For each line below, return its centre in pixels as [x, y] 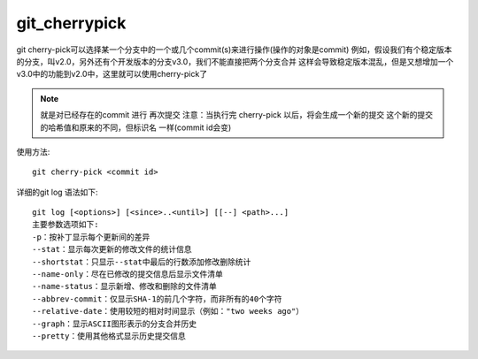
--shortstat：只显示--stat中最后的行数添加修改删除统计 [142, 262]
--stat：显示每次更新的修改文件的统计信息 [112, 249]
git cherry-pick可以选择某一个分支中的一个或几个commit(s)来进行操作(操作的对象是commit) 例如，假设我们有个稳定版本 [234, 50]
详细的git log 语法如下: [57, 192]
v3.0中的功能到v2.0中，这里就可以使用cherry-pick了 [112, 74]
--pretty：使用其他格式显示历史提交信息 [109, 336]
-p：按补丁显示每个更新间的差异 [91, 237]
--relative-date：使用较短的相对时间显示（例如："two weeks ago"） [168, 311]
